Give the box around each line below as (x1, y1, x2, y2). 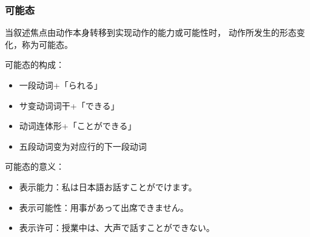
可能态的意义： (5, 160, 64, 173)
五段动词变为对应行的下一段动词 (19, 139, 147, 152)
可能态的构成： (5, 58, 64, 71)
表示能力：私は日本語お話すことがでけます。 (19, 180, 197, 193)
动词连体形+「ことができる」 (19, 119, 136, 132)
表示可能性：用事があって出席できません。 (19, 201, 189, 213)
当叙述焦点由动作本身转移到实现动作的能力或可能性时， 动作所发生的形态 (5, 26, 297, 39)
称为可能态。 (21, 38, 73, 50)
